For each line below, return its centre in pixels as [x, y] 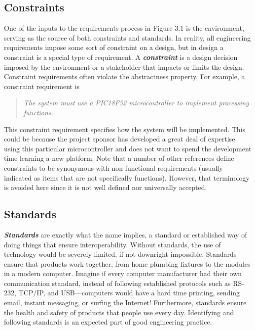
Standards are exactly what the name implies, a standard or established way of [126, 234]
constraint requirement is [42, 86]
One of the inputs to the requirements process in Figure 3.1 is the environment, [124, 28]
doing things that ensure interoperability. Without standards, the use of [112, 244]
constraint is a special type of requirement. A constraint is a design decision [121, 57]
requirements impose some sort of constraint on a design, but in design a [114, 47]
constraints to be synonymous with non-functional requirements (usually [113, 167]
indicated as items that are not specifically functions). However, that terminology [127, 177]
